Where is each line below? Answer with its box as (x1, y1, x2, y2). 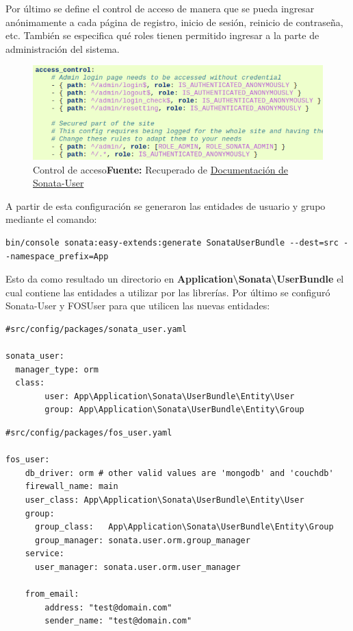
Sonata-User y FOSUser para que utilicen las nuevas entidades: (5, 298, 270, 313)
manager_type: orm (15, 364, 99, 374)
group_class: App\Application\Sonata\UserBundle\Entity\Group (34, 522, 334, 532)
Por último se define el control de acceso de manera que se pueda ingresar (5, 1, 315, 15)
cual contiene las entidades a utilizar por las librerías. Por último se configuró (5, 285, 330, 299)
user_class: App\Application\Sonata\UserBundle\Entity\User (25, 495, 304, 505)
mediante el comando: (5, 212, 97, 226)
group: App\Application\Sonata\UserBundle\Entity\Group (44, 405, 304, 415)
